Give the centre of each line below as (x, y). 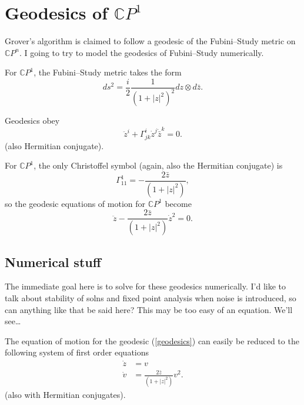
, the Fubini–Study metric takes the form (108, 72)
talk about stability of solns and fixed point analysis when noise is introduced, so (151, 297)
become (178, 203)
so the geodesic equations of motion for (75, 203)
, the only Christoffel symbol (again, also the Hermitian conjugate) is (158, 165)
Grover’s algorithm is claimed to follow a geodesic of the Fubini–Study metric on (150, 41)
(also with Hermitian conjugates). (65, 394)
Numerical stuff (53, 261)
